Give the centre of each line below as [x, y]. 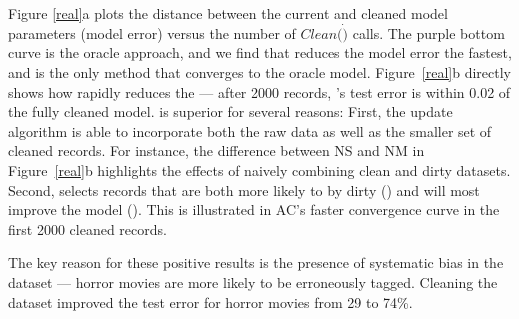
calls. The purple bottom [428, 32]
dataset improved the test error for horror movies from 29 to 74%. [210, 301]
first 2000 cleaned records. [87, 228]
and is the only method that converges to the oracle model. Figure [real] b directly [260, 72]
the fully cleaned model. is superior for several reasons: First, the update [230, 111]
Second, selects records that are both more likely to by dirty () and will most [244, 189]
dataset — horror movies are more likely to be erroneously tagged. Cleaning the [253, 281]
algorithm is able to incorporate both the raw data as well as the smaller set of [250, 130]
